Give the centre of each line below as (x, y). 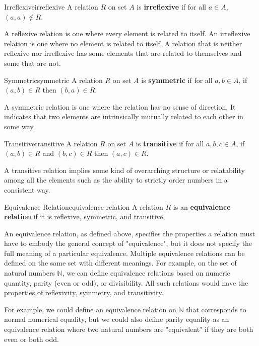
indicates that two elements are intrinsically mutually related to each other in (124, 116)
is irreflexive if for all (171, 7)
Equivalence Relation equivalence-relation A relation (84, 206)
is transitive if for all (170, 143)
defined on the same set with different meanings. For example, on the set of (120, 263)
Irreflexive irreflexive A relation (51, 7)
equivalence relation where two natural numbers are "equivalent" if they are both (129, 329)
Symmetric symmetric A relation (53, 80)
